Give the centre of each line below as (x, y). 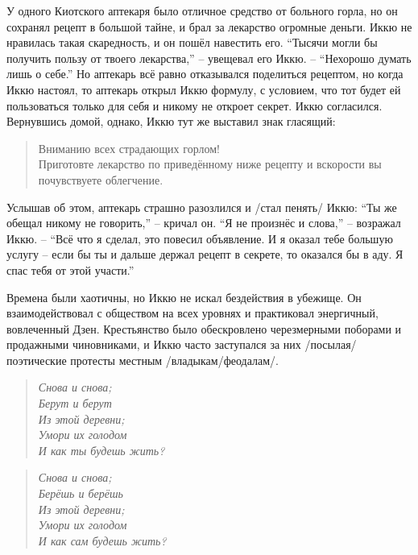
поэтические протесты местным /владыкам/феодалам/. (143, 360)
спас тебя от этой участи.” (70, 269)
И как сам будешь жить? (102, 540)
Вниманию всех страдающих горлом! (129, 148)
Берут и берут (75, 403)
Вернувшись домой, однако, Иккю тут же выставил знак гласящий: (171, 121)
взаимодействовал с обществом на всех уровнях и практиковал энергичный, (192, 313)
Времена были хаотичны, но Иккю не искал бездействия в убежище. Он (184, 297)
